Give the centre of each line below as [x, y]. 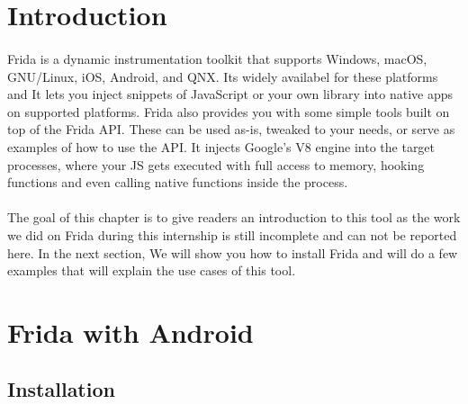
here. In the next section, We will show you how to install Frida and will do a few [233, 252]
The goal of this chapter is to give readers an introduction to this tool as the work [234, 217]
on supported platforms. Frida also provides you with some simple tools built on [229, 111]
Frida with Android [130, 332]
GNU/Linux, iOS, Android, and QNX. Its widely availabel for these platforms [223, 76]
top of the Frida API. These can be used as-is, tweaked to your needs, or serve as [231, 129]
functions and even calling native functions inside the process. [178, 182]
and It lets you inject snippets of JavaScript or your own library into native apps [230, 94]
